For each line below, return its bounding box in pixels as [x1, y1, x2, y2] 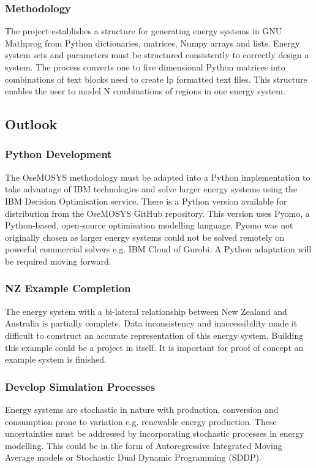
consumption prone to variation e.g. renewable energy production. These [5, 415, 277, 428]
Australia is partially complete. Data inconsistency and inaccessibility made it [5, 317, 298, 330]
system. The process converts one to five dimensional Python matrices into [5, 61, 285, 73]
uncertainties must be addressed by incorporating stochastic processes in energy [5, 427, 304, 440]
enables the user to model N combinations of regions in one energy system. [5, 85, 285, 97]
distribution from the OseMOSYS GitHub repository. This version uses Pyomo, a [5, 206, 310, 219]
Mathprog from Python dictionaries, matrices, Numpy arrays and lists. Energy [5, 36, 300, 49]
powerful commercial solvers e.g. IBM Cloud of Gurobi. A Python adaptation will [5, 243, 312, 255]
